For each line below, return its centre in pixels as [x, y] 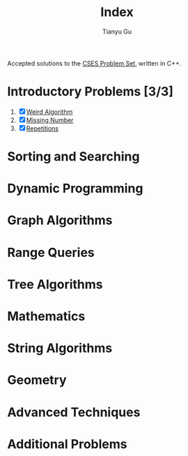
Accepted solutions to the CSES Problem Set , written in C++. [94, 63]
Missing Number [50, 120]
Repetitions [42, 128]
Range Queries [51, 252]
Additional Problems [67, 444]
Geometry [37, 380]
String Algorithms [60, 348]
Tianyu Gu [117, 31]
